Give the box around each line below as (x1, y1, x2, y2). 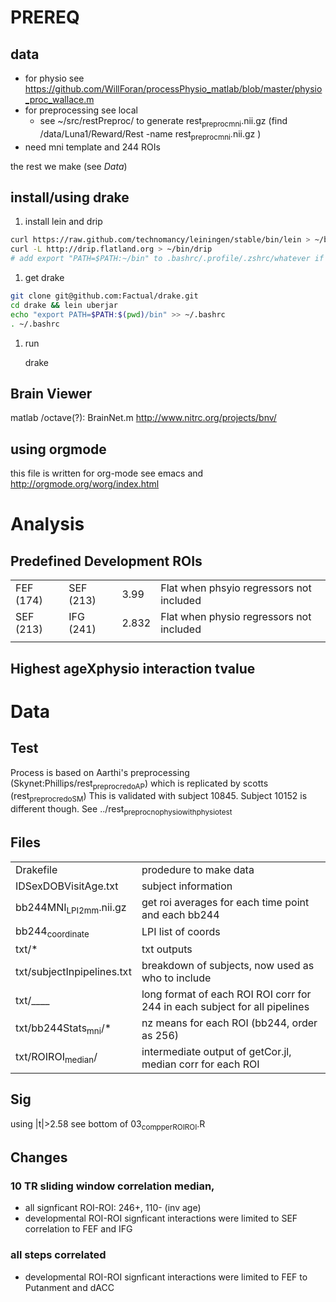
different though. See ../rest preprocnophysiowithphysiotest (10, 803, 233, 817)
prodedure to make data (141, 862, 255, 876)
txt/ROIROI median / (15, 1050, 98, 1066)
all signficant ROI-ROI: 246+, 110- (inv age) (24, 1202, 202, 1214)
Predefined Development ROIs (10, 552, 203, 570)
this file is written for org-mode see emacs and (10, 467, 204, 480)
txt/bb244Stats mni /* (15, 1021, 112, 1037)
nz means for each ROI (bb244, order (141, 1016, 318, 1030)
